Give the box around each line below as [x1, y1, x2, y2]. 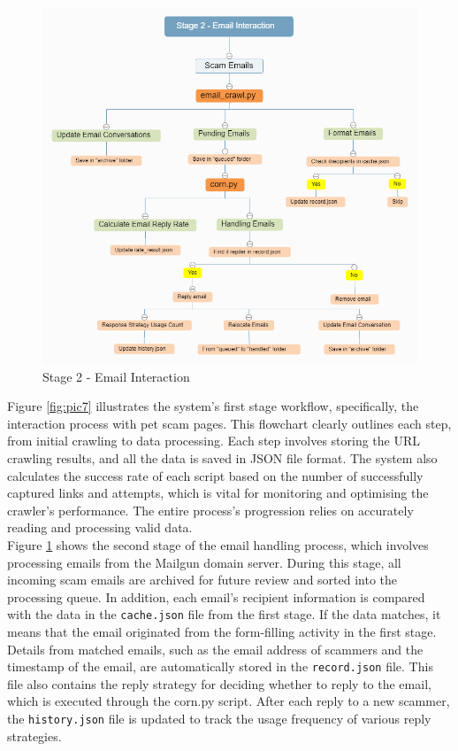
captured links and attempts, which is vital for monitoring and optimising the [7, 484, 429, 502]
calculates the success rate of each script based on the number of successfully [7, 466, 424, 484]
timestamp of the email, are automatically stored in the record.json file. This [7, 657, 433, 676]
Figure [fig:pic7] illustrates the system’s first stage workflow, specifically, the [7, 397, 419, 415]
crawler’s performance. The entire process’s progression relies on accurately [7, 500, 414, 519]
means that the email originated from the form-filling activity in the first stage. [7, 623, 437, 641]
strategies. [7, 726, 62, 745]
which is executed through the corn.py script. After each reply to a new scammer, [7, 692, 450, 710]
